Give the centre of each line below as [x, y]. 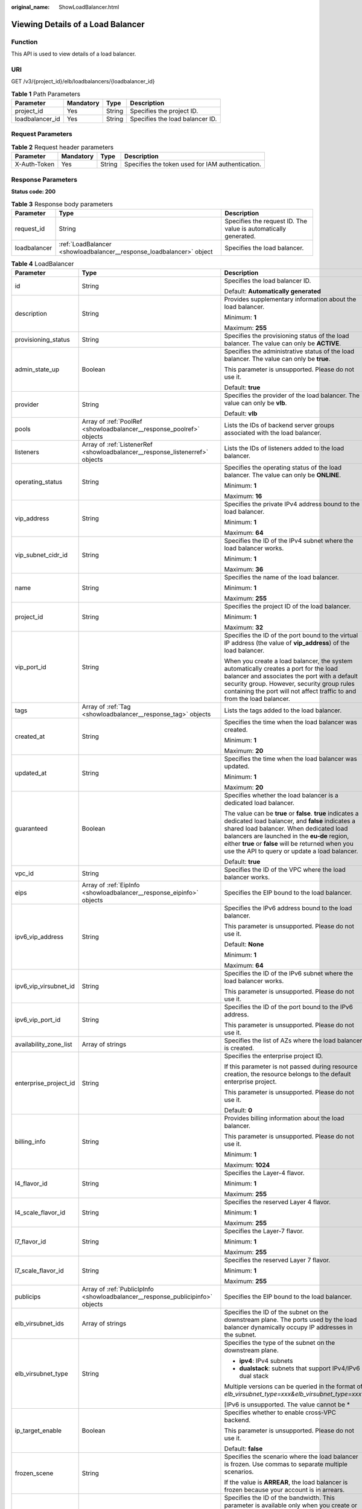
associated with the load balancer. [273, 433]
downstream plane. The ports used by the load [291, 1320]
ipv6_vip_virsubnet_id [45, 986]
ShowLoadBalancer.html [89, 7]
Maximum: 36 [244, 569]
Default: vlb [241, 413]
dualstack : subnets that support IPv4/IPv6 [300, 1368]
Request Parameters [42, 134]
